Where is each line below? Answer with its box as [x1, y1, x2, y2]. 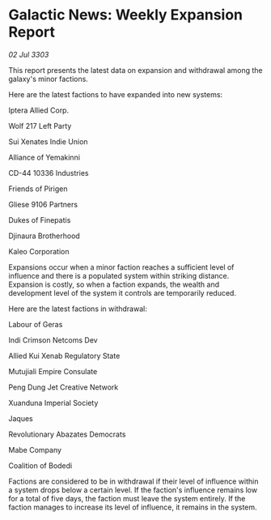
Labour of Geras [8, 319, 63, 329]
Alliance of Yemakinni [8, 152, 81, 162]
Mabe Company [8, 445, 62, 454]
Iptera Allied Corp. [8, 105, 70, 115]
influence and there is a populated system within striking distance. [8, 271, 230, 280]
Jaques [8, 413, 34, 423]
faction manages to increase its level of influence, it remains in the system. [8, 502, 257, 512]
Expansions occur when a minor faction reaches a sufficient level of [8, 262, 235, 272]
